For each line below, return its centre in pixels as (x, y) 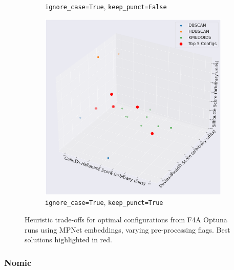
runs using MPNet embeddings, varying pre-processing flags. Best (127, 229)
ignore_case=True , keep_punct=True (104, 202)
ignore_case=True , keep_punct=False (106, 6)
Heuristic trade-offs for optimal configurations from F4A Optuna (126, 219)
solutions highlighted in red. (68, 240)
